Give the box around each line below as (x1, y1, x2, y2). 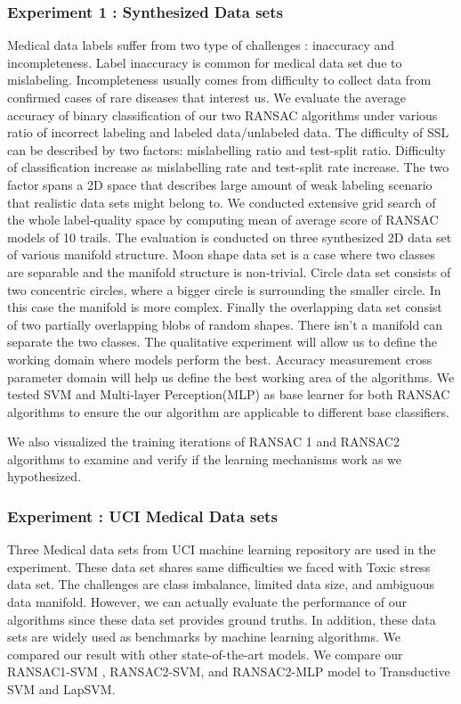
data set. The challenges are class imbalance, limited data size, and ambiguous (7, 575, 434, 593)
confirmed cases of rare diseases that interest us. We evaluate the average (7, 88, 406, 106)
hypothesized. (7, 467, 81, 486)
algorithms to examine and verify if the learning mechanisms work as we (7, 449, 401, 468)
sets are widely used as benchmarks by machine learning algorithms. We (7, 627, 400, 646)
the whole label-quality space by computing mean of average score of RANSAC (7, 210, 439, 229)
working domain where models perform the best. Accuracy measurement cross (7, 349, 433, 368)
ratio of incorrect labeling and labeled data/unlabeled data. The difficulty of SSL (7, 123, 449, 142)
